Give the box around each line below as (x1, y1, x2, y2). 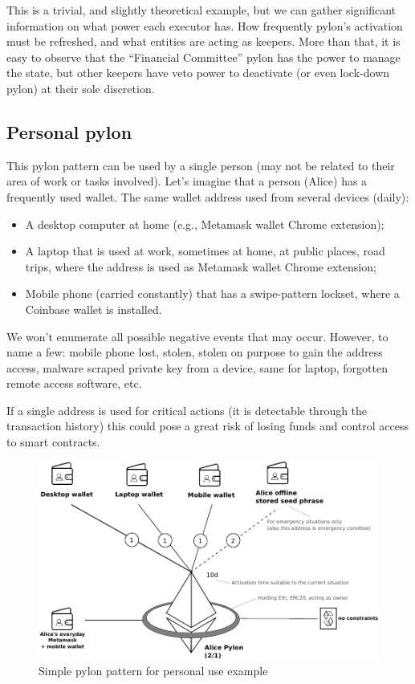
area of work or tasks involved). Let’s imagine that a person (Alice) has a (6, 173, 368, 189)
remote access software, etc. (6, 375, 142, 392)
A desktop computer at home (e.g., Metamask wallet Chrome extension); (25, 215, 384, 232)
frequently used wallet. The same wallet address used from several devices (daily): (6, 188, 409, 205)
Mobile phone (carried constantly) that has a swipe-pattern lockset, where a (25, 285, 400, 302)
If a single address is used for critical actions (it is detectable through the (6, 401, 368, 418)
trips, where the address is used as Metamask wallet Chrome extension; (25, 258, 376, 275)
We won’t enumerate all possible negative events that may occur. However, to (6, 328, 389, 344)
